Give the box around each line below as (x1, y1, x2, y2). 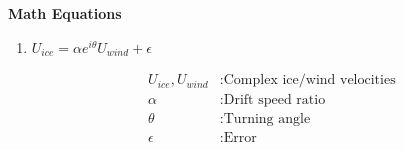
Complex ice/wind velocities (223, 73, 396, 88)
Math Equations (8, 3, 122, 23)
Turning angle (223, 112, 311, 127)
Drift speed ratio (223, 93, 326, 108)
